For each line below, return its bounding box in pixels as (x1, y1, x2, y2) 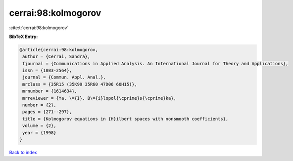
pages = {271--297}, (22, 109, 72, 115)
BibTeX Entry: (9, 34, 38, 40)
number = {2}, (22, 102, 56, 108)
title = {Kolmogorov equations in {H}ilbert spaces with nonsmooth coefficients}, (22, 116, 229, 121)
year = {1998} (22, 130, 56, 135)
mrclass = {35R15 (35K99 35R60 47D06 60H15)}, (22, 81, 137, 87)
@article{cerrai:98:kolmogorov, (19, 47, 98, 52)
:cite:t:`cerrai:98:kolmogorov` (9, 25, 69, 31)
